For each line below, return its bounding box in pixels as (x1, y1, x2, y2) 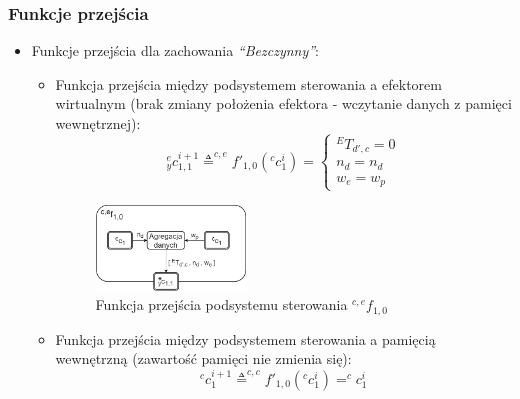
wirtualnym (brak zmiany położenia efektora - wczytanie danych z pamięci (55, 93, 512, 114)
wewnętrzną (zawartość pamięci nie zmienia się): (55, 348, 352, 369)
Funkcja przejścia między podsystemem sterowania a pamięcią (55, 328, 436, 349)
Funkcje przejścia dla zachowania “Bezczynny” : (31, 40, 319, 61)
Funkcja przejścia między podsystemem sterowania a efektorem (55, 73, 442, 94)
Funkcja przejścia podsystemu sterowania (95, 294, 348, 315)
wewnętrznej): (55, 113, 141, 133)
